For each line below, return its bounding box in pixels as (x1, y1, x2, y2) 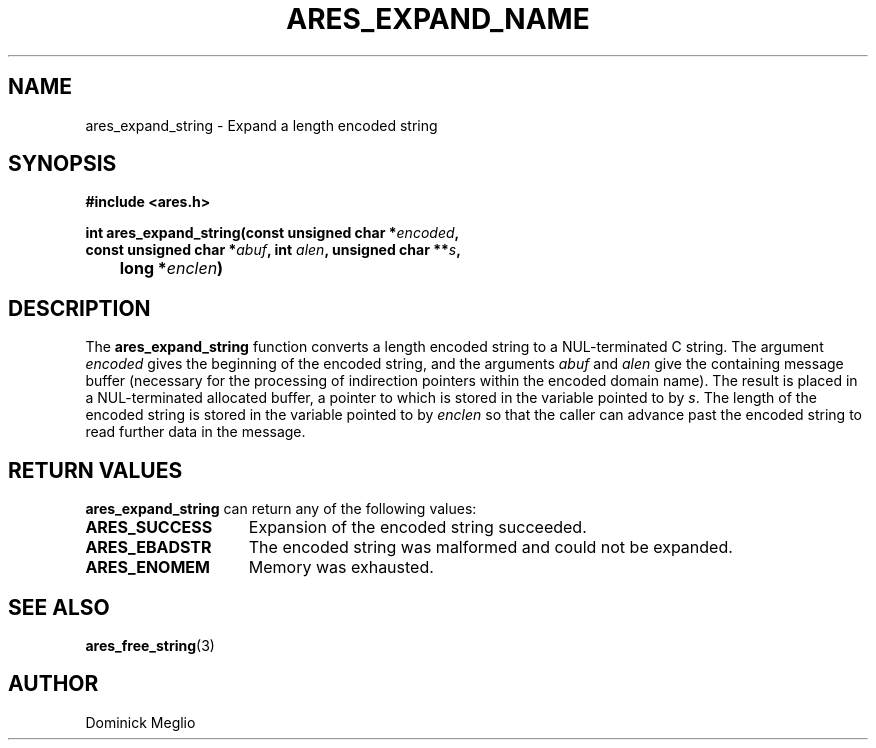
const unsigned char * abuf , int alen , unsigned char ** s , (85, 241, 461, 259)
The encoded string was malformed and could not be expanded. (248, 537, 733, 558)
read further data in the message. (85, 423, 306, 441)
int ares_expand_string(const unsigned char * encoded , (85, 224, 460, 242)
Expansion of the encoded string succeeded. (248, 517, 587, 538)
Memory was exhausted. (248, 557, 434, 578)
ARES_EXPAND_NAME (286, 2, 590, 36)
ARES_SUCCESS (85, 517, 213, 538)
